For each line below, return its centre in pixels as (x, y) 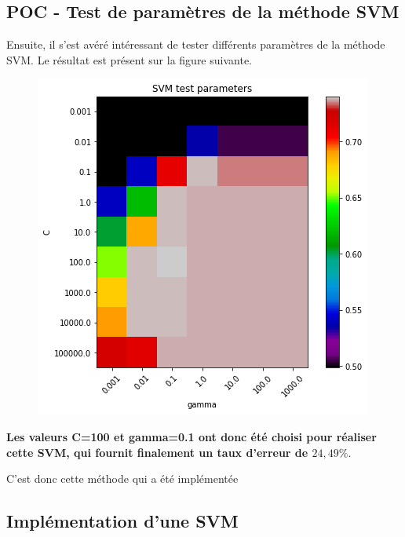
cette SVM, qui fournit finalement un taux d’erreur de (157, 452)
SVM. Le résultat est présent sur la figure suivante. (129, 59)
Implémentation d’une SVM (122, 521)
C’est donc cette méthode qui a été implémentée (122, 479)
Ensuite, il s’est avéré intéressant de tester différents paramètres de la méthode (196, 44)
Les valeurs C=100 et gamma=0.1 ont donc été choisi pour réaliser (192, 436)
